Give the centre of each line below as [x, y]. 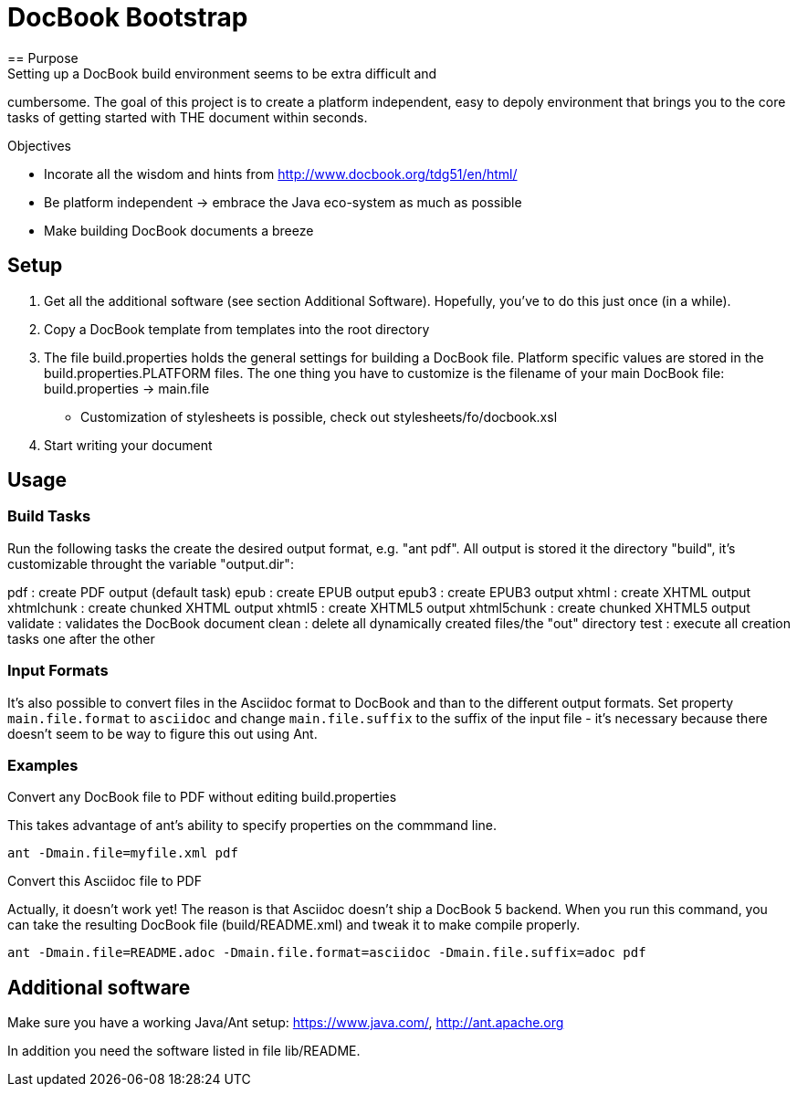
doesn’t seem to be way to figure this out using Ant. [163, 733]
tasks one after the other [81, 638]
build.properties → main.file [127, 388]
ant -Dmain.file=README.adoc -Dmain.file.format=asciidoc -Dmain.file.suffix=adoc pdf [327, 953]
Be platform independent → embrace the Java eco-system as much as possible [283, 202]
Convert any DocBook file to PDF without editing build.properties [202, 797]
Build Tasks [49, 516]
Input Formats [58, 671]
